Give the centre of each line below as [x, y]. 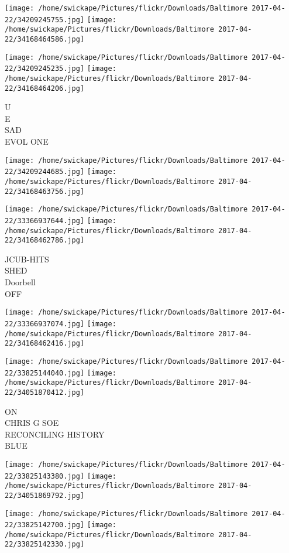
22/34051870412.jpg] [45, 392]
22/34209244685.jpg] [45, 172]
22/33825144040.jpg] [45, 373]
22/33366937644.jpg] [45, 221]
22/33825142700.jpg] [45, 525]
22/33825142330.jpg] [45, 545]
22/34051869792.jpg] [45, 495]
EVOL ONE [27, 141]
